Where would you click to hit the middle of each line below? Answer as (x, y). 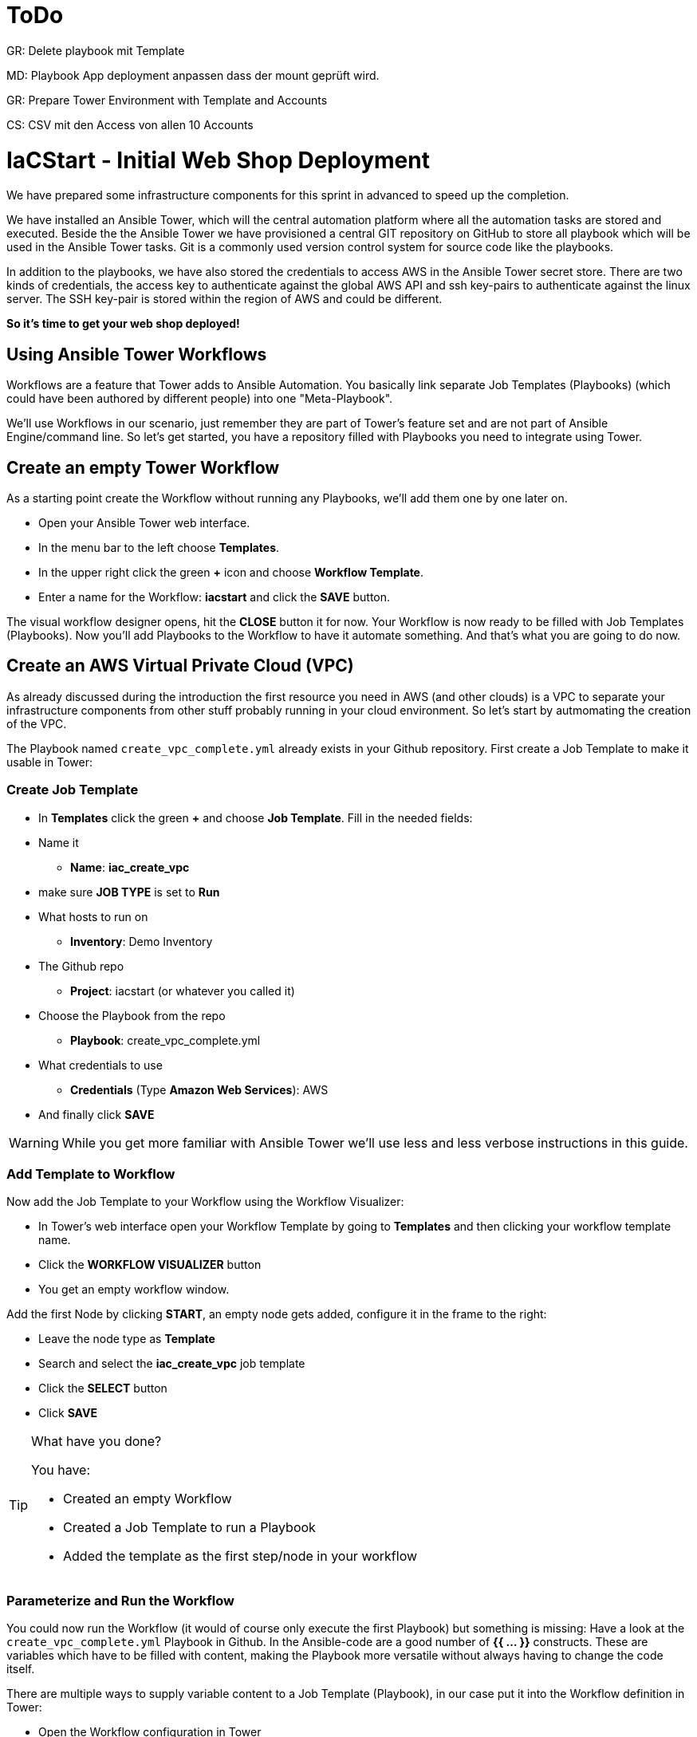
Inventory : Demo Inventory (142, 941)
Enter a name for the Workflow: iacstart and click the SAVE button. (215, 597)
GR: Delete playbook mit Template (96, 50)
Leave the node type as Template (127, 1339)
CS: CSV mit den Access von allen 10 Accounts (130, 124)
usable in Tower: (49, 762)
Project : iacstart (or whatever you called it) (183, 991)
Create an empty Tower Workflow (143, 467)
